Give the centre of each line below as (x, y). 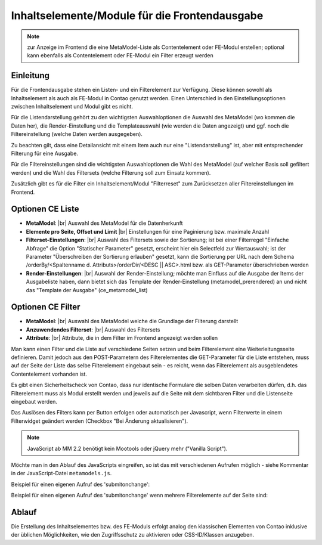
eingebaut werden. (34, 401)
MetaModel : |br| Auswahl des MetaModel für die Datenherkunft (104, 223)
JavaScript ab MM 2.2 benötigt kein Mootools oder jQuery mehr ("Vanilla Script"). (127, 448)
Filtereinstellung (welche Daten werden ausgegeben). (77, 134)
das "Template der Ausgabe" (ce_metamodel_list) (87, 290)
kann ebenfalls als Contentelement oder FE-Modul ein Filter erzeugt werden (120, 55)
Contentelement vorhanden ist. (49, 374)
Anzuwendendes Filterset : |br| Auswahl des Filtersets (93, 329)
